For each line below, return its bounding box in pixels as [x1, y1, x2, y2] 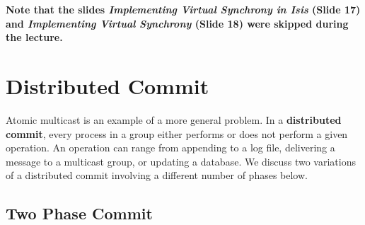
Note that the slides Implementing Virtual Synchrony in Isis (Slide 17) [6, 2, 361, 16]
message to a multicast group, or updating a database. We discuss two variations [6, 154, 356, 168]
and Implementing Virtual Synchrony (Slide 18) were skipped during [6, 16, 349, 30]
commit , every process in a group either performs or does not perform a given [6, 126, 348, 141]
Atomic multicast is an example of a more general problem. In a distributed [6, 112, 342, 127]
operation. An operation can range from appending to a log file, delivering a [6, 140, 335, 155]
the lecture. [6, 30, 63, 45]
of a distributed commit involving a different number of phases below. [6, 168, 308, 183]
